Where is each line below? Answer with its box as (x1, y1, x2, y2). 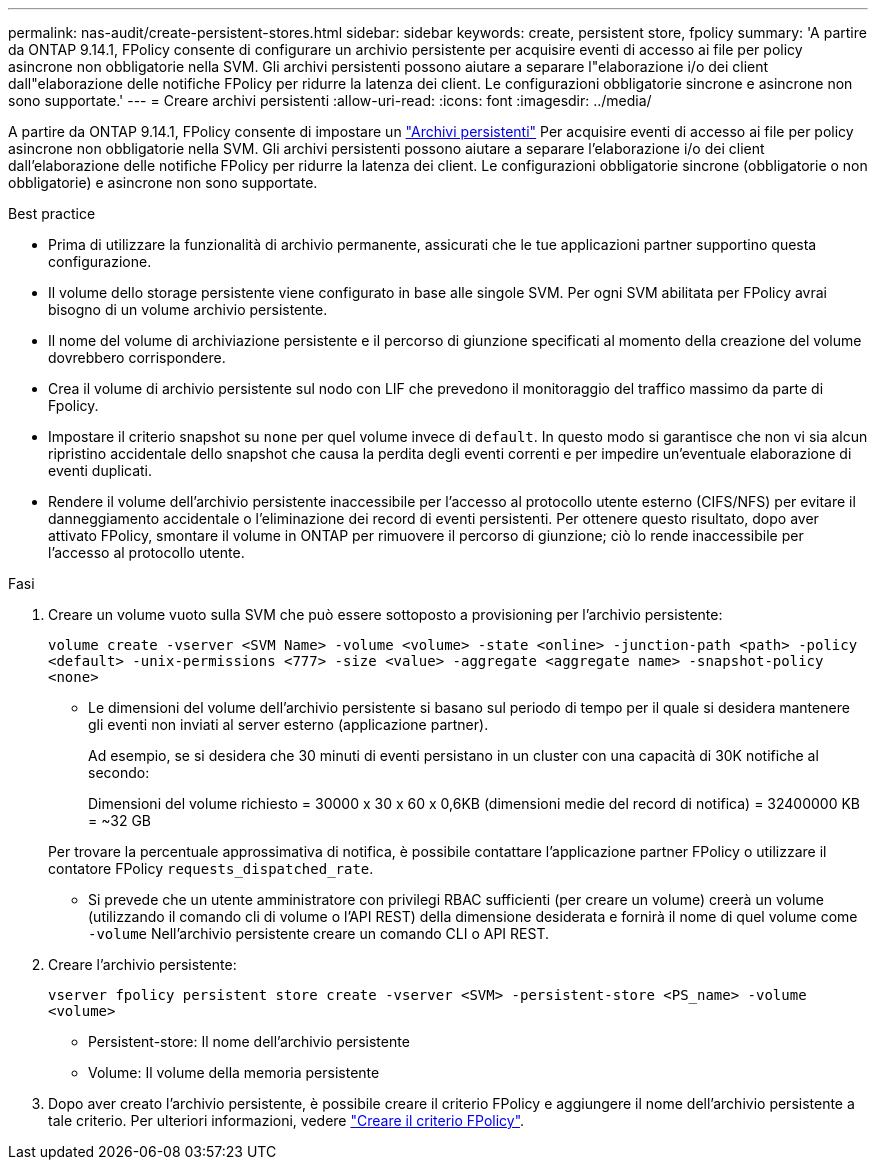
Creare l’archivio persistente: (48, 956, 237, 973)
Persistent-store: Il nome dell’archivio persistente (88, 1033, 410, 1050)
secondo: (88, 764, 150, 781)
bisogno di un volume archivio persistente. (48, 301, 328, 318)
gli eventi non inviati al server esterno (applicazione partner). (88, 716, 489, 733)
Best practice (8, 205, 96, 222)
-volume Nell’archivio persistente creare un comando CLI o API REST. (88, 925, 549, 942)
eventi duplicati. (48, 462, 153, 479)
